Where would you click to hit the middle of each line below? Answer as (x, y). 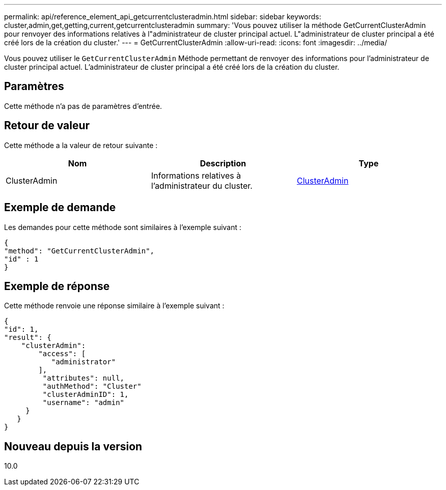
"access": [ (62, 354)
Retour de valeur (47, 126)
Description (223, 163)
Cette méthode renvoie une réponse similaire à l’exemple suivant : (114, 306)
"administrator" (83, 362)
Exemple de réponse (57, 286)
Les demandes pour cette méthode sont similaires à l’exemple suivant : (123, 227)
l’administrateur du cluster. (202, 185)
